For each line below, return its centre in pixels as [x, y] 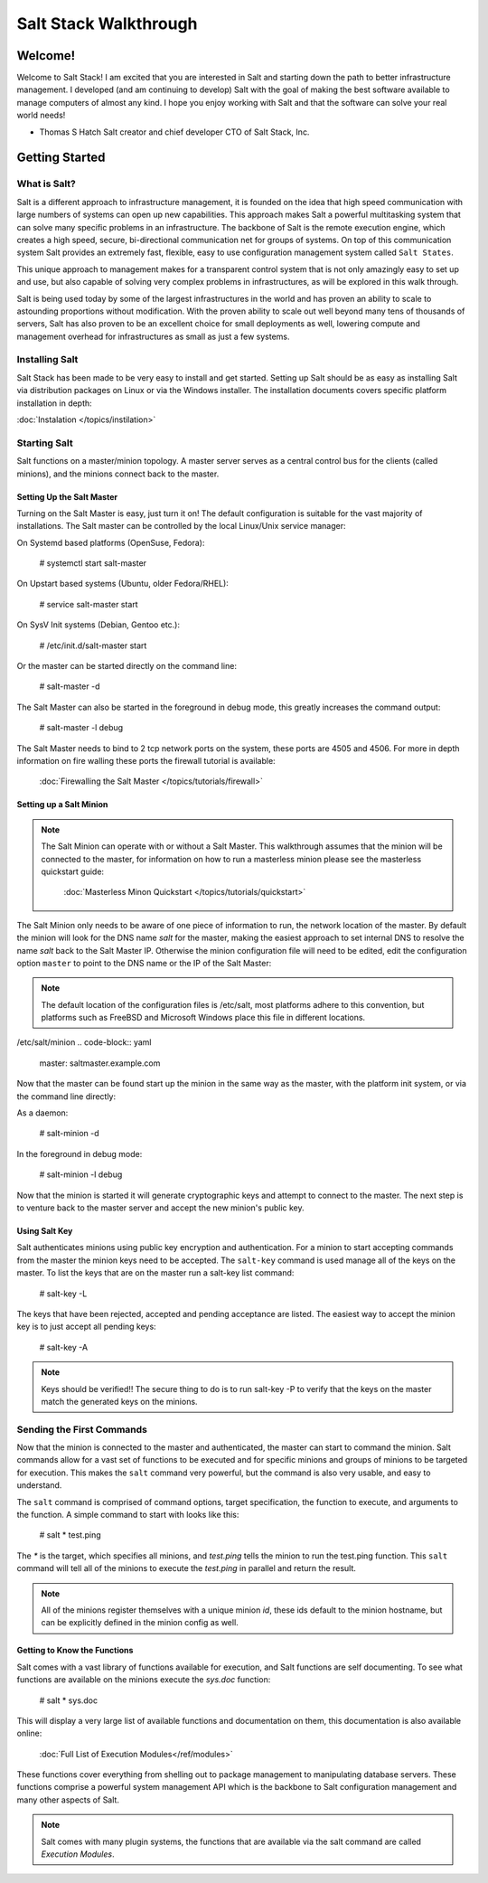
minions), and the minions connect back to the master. [118, 474]
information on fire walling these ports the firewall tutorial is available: [146, 761]
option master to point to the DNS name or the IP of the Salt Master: [144, 963]
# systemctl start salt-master [93, 563]
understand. [39, 1485]
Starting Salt [45, 443]
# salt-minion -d [69, 1134]
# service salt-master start [89, 604]
